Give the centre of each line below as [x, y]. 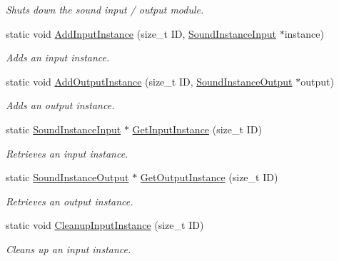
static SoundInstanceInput [64, 129]
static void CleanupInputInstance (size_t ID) [105, 225]
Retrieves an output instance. [70, 201]
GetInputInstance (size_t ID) [197, 129]
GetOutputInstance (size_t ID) [209, 177]
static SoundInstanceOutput [67, 177]
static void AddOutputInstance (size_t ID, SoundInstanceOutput [149, 81]
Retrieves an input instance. [67, 153]
